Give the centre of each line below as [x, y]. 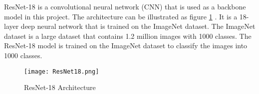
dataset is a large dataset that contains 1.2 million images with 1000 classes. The [128, 36]
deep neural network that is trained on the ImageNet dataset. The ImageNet [138, 26]
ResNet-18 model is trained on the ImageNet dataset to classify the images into [126, 46]
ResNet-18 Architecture [60, 87]
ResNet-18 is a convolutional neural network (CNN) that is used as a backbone [125, 6]
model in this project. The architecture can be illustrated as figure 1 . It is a [121, 16]
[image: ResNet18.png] [62, 71]
